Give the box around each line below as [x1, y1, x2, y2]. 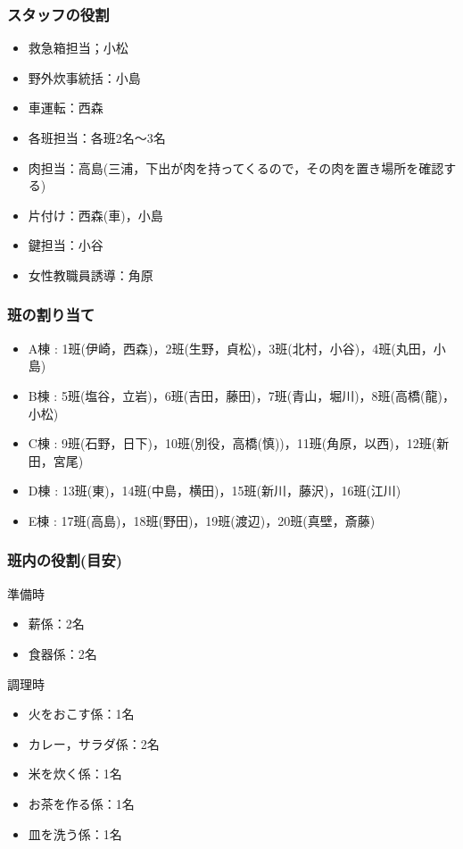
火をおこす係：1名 [28, 704, 135, 723]
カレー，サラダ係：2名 [28, 734, 160, 753]
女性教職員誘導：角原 [28, 265, 153, 284]
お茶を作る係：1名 [28, 794, 135, 812]
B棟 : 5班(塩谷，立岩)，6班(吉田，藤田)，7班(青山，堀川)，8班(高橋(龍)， [28, 386, 455, 404]
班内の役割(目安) [7, 549, 123, 571]
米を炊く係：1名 [28, 764, 122, 783]
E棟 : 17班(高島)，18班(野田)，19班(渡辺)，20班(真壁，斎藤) [28, 511, 376, 529]
